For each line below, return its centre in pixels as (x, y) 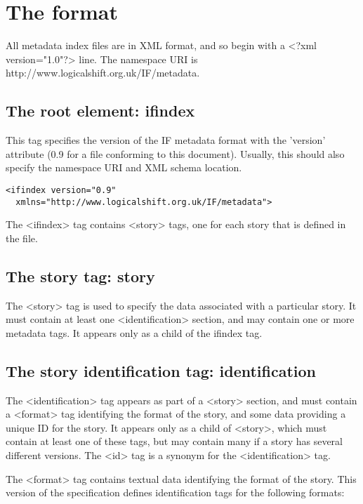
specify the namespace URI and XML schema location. (124, 167)
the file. (22, 238)
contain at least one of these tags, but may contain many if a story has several (174, 441)
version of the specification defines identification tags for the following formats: (175, 492)
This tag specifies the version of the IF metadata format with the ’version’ (166, 140)
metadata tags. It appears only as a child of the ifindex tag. (134, 332)
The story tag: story (80, 276)
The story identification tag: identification (161, 370)
